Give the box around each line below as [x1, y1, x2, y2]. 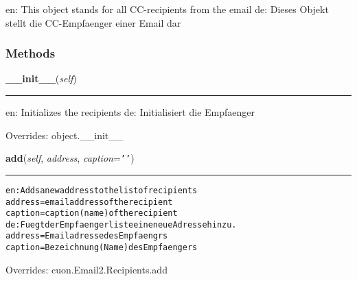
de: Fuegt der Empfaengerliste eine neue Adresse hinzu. [5, 219, 237, 230]
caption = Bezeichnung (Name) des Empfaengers [5, 243, 198, 253]
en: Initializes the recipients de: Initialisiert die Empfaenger [5, 105, 255, 119]
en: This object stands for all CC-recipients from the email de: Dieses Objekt [5, 2, 329, 16]
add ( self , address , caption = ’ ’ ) [5, 151, 135, 165]
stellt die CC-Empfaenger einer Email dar [5, 15, 181, 29]
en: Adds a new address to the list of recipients [5, 185, 198, 195]
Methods [5, 45, 56, 62]
